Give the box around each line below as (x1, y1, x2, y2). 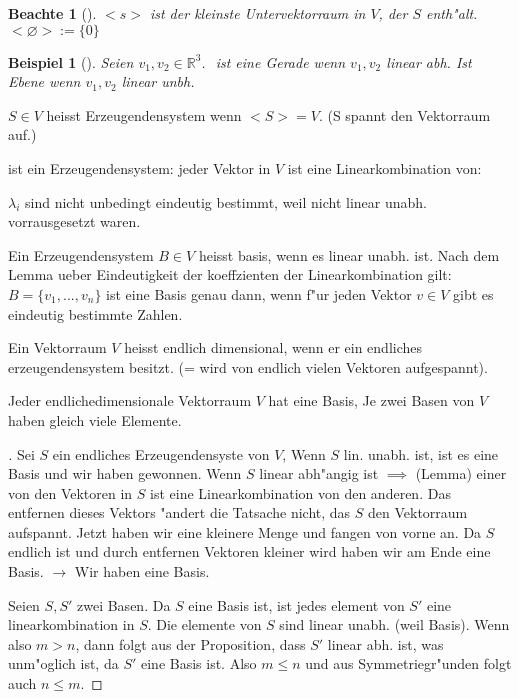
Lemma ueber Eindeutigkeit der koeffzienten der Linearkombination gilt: (8, 264, 452, 285)
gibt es (453, 283, 494, 304)
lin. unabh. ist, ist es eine (343, 443, 499, 464)
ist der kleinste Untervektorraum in (149, 3, 366, 23)
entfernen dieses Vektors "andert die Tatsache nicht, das (8, 502, 351, 523)
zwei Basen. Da (77, 594, 171, 615)
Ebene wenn (8, 71, 81, 92)
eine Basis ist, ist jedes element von (188, 594, 405, 615)
